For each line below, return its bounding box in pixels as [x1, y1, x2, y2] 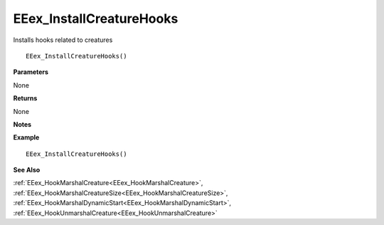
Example [13, 133, 40, 142]
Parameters [13, 68, 49, 76]
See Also [13, 166, 41, 174]
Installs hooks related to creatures [13, 36, 113, 44]
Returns [13, 94, 38, 103]
